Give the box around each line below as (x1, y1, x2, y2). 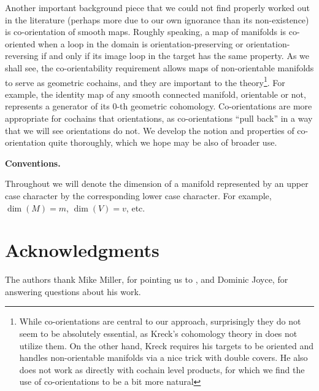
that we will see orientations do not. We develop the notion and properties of (5, 124, 294, 136)
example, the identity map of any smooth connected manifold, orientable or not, (5, 87, 306, 100)
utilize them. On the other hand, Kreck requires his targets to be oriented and (19, 339, 313, 352)
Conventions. (5, 156, 61, 169)
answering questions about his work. (5, 285, 141, 298)
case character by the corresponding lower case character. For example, (5, 189, 272, 202)
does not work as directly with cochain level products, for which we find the (19, 363, 305, 376)
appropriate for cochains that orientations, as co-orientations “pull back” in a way (5, 112, 313, 124)
